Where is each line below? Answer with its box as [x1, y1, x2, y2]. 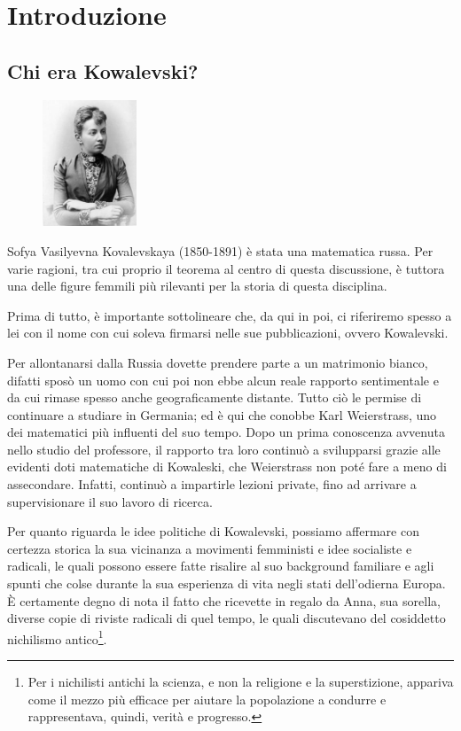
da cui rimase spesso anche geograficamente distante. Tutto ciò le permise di [7, 388, 422, 407]
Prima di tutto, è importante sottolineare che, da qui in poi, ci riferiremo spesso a [7, 306, 452, 324]
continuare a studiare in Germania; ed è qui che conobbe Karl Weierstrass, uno [7, 405, 437, 424]
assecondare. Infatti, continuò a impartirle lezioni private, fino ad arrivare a [7, 475, 417, 494]
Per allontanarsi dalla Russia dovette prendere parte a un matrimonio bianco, [7, 353, 428, 371]
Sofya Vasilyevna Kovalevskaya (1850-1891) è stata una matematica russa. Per [7, 241, 434, 260]
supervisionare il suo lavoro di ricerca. [7, 492, 213, 510]
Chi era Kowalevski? [7, 57, 199, 84]
